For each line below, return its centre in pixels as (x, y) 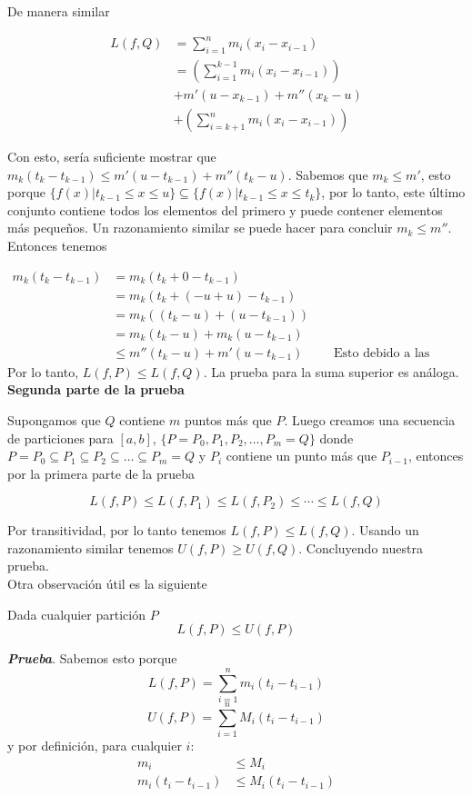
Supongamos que (54, 419)
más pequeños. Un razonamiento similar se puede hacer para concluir (200, 228)
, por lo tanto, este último (393, 192)
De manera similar (59, 11)
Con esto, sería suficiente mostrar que (112, 157)
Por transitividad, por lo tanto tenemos (117, 530)
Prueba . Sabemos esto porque (92, 658)
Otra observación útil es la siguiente (107, 584)
